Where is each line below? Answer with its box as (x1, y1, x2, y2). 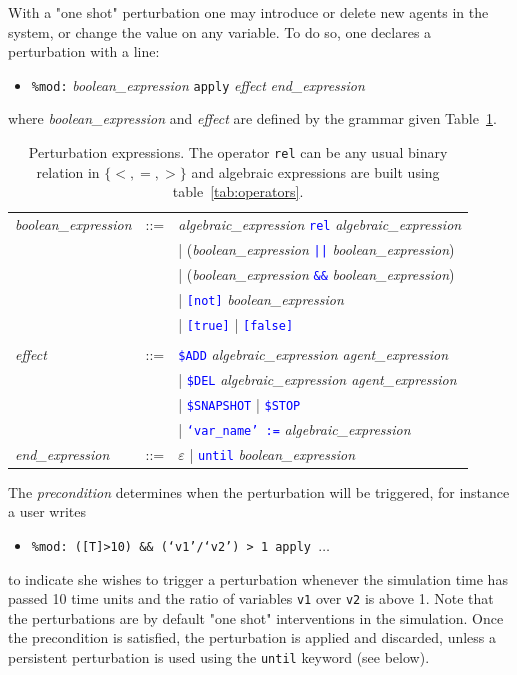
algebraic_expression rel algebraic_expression (178, 214, 462, 235)
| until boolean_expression (189, 443, 356, 464)
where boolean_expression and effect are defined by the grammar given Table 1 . (8, 108, 497, 129)
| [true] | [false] (178, 313, 294, 334)
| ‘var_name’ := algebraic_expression (178, 418, 411, 439)
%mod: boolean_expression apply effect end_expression (31, 74, 365, 95)
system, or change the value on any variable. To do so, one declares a (8, 21, 432, 42)
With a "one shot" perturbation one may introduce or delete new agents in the (8, 2, 489, 22)
